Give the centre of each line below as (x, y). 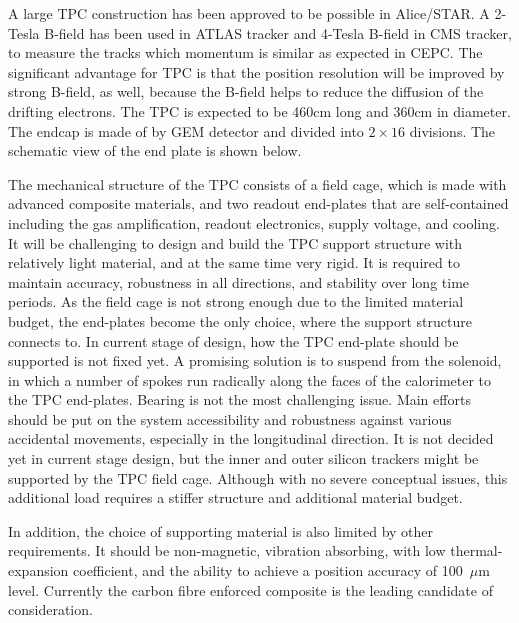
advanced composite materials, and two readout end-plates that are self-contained (258, 203)
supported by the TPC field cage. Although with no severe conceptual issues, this (258, 477)
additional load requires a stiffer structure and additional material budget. (235, 497)
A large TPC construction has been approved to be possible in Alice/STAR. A (249, 13)
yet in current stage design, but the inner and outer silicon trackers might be (243, 458)
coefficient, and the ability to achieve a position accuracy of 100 (268, 570)
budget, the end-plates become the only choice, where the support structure (240, 320)
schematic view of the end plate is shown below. (155, 150)
